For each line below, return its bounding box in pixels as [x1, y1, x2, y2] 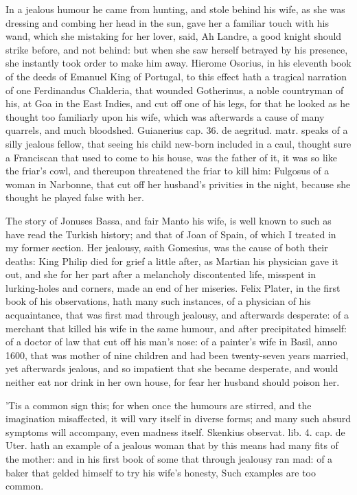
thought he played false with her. [5, 190, 144, 205]
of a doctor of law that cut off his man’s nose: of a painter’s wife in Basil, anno [5, 334, 338, 349]
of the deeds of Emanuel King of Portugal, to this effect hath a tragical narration [5, 69, 347, 83]
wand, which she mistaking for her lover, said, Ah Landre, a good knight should [5, 29, 342, 43]
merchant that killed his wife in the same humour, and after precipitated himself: [5, 321, 347, 335]
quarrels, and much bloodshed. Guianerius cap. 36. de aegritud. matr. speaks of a [5, 123, 348, 137]
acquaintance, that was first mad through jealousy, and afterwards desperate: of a [5, 308, 349, 322]
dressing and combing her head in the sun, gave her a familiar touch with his [5, 15, 330, 30]
